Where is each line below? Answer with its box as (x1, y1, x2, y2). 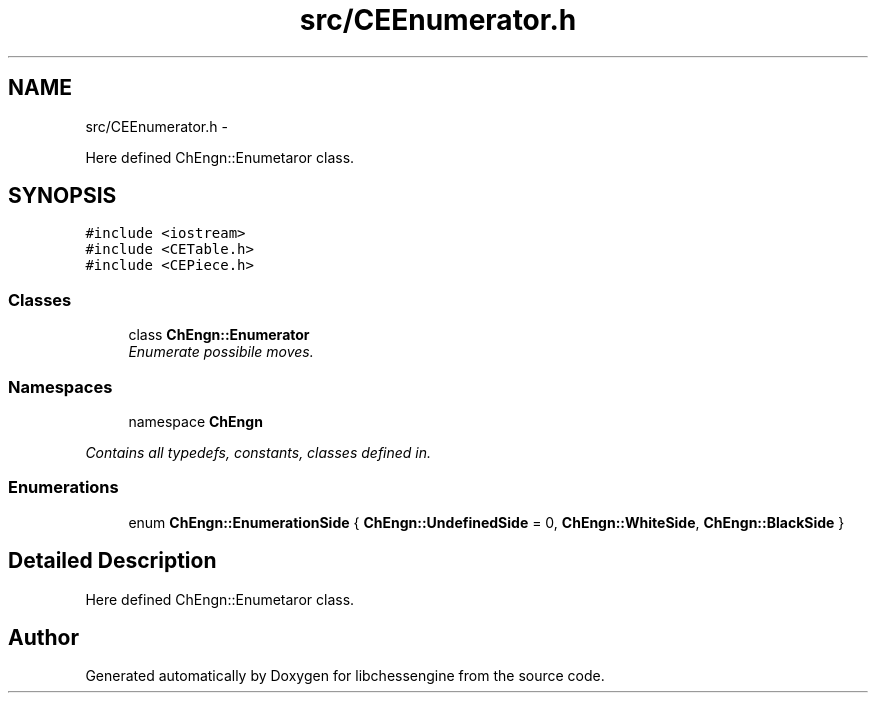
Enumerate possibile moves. (128, 343, 314, 361)
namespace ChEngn (128, 412, 263, 430)
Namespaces (8, 376, 113, 397)
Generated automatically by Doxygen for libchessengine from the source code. (85, 667, 605, 685)
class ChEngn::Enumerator (128, 326, 310, 344)
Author (8, 624, 79, 650)
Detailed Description (8, 548, 217, 574)
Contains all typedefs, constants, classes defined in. (85, 443, 432, 461)
